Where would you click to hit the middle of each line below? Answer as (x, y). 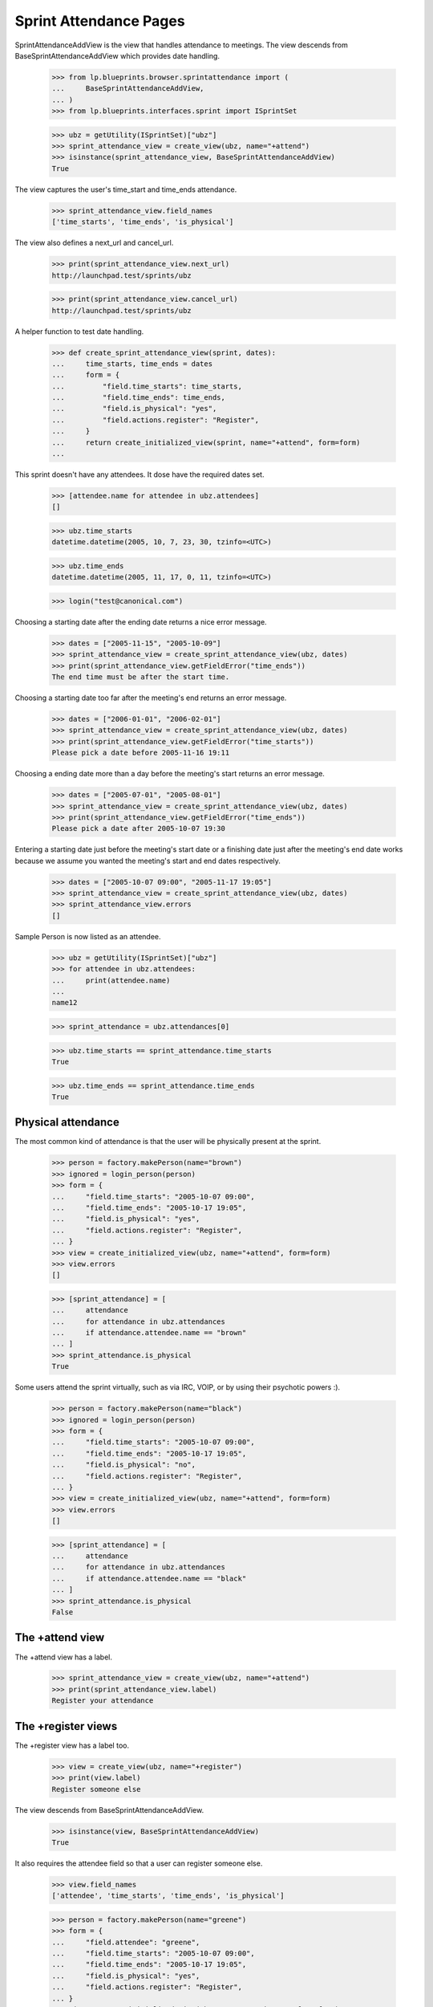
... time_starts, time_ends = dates (132, 364)
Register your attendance (103, 1701)
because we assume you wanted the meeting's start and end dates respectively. (148, 861)
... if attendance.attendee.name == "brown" (149, 1333)
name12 (65, 1003)
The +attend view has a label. (63, 1657)
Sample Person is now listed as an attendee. (88, 936)
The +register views (66, 1726)
